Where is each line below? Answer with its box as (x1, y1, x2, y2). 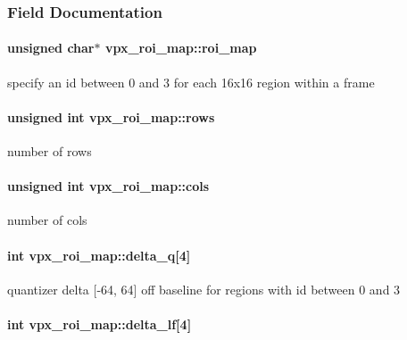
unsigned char (7, 38, 95, 57)
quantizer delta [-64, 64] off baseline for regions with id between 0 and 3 (7, 279, 401, 298)
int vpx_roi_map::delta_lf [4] (7, 315, 192, 333)
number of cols (7, 211, 87, 229)
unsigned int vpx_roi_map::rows (7, 107, 215, 126)
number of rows (7, 142, 92, 161)
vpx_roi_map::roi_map (104, 38, 257, 57)
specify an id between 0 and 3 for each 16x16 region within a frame (7, 72, 375, 91)
